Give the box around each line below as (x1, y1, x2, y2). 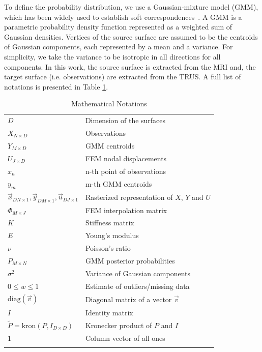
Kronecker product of (85, 319, 152, 330)
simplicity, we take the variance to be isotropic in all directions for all (4, 51, 221, 62)
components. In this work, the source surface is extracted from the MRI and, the (4, 61, 256, 72)
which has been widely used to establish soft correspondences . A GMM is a (4, 11, 242, 22)
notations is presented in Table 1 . (4, 81, 108, 92)
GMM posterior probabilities (85, 255, 175, 266)
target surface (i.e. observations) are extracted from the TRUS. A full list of (4, 71, 241, 82)
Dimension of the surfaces (85, 115, 166, 126)
